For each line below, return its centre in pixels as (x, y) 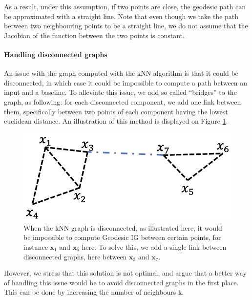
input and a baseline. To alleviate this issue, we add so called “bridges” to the (120, 92)
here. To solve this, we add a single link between (154, 246)
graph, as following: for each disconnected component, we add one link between (123, 101)
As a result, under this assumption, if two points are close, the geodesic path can (125, 6)
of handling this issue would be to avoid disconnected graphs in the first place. (121, 282)
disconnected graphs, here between (75, 256)
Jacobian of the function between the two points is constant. (94, 35)
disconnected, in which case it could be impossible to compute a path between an (126, 82)
